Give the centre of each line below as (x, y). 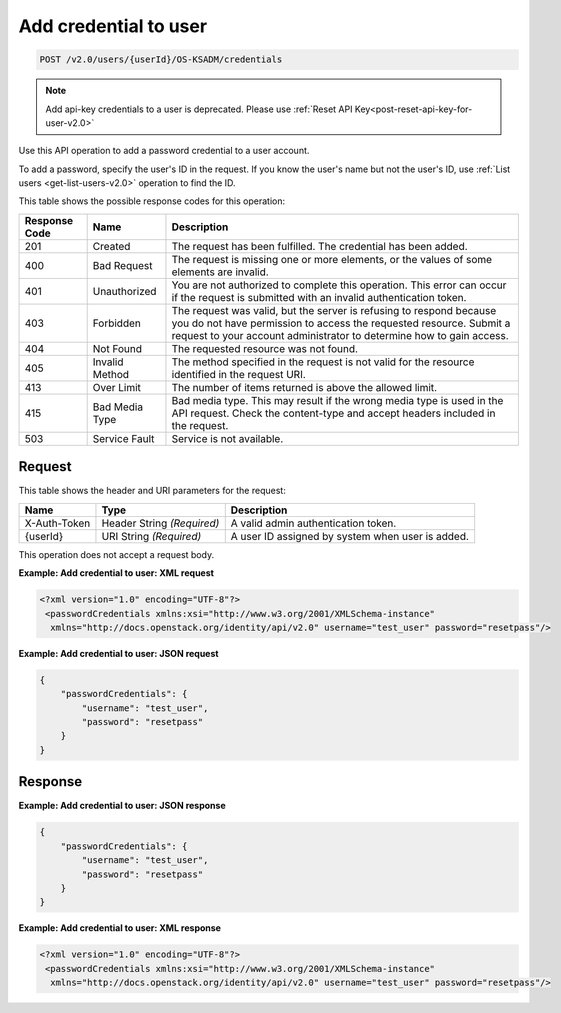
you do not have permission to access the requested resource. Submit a (341, 323)
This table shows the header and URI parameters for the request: (152, 491)
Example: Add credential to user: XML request (116, 573)
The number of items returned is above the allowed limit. (304, 387)
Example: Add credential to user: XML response (120, 928)
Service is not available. (227, 438)
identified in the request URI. (239, 374)
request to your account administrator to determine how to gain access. (340, 335)
